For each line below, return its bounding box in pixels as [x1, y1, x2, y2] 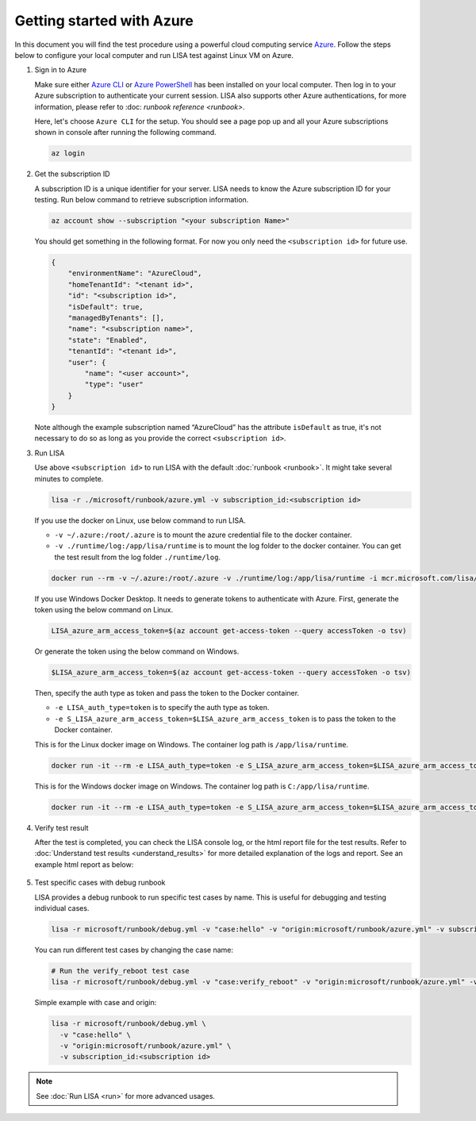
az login [51, 149, 86, 158]
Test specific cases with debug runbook [34, 877, 166, 888]
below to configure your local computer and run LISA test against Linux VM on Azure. [14, 50, 294, 60]
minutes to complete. [34, 474, 104, 483]
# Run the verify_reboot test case [51, 966, 190, 975]
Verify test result [34, 823, 89, 832]
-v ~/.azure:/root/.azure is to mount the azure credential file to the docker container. [54, 530, 352, 539]
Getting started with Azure [14, 12, 194, 29]
